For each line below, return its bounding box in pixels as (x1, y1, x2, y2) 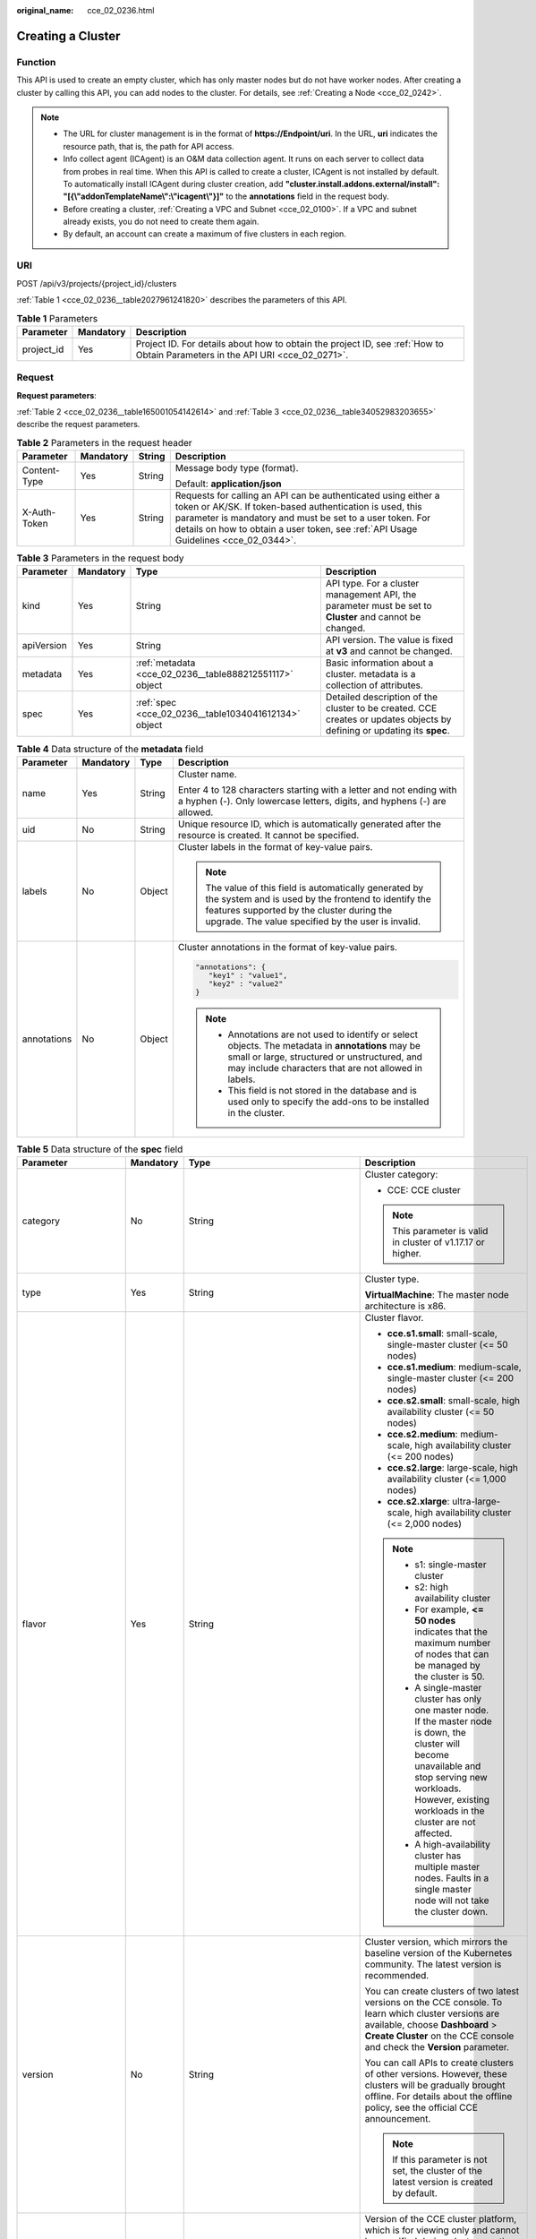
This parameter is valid (392, 1224, 489, 1237)
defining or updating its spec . (325, 725, 451, 737)
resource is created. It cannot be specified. (177, 828, 360, 841)
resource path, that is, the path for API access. (63, 141, 234, 151)
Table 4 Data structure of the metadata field (16, 742, 204, 755)
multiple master (414, 1860, 481, 1873)
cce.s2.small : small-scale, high (387, 1394, 521, 1406)
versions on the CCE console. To (364, 1995, 503, 2008)
